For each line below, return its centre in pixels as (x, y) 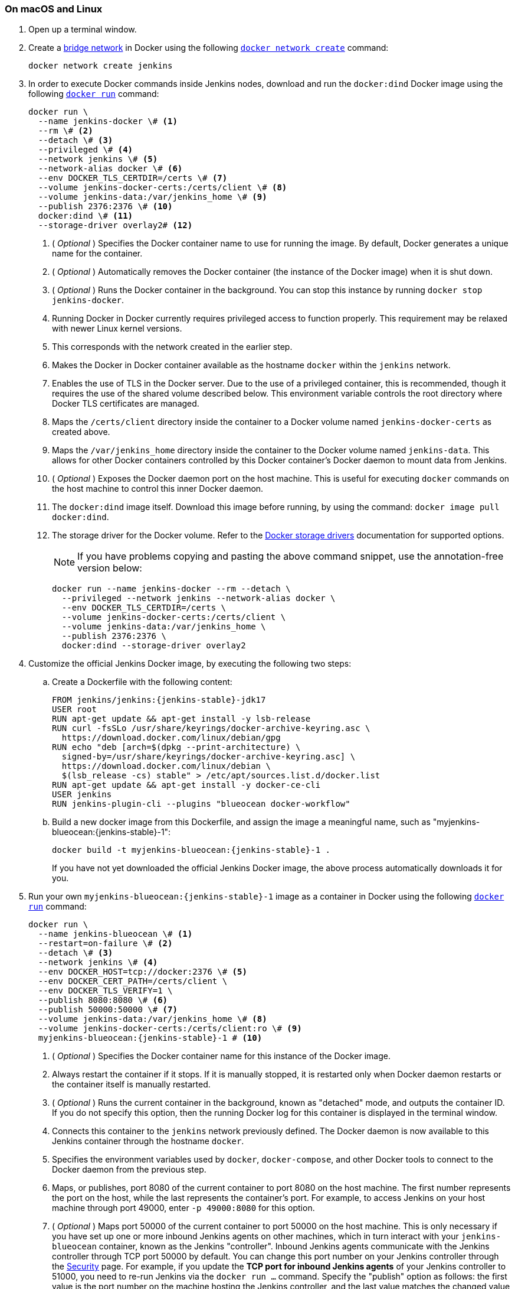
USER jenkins (82, 795)
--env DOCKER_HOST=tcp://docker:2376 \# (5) (142, 972)
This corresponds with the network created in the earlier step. (172, 347)
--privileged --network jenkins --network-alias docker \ (199, 598)
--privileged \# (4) (86, 150)
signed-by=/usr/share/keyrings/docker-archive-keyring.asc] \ (209, 757)
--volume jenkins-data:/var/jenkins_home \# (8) (152, 1019)
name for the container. (97, 254)
